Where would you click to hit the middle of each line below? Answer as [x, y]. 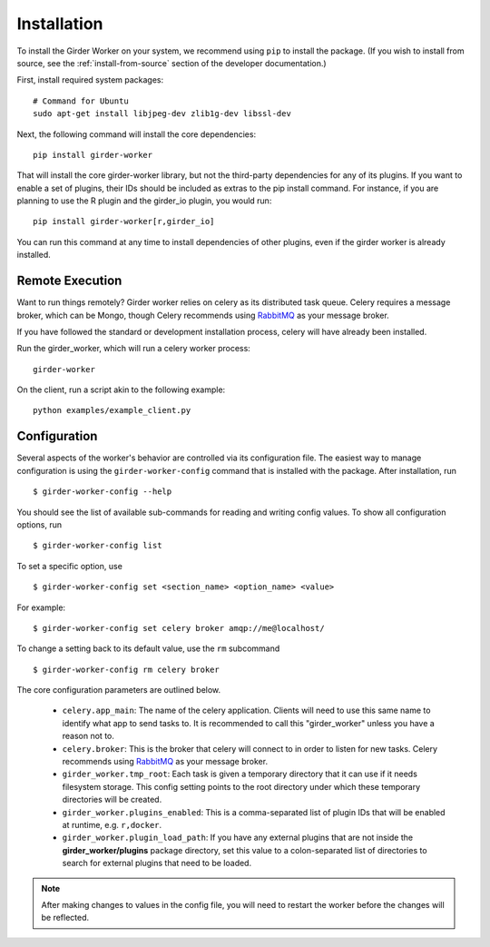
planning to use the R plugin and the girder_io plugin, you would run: [144, 201]
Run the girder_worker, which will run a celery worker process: [134, 349]
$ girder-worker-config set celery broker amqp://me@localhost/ [179, 628]
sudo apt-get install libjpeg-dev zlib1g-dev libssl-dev [162, 114]
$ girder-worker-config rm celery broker [126, 669]
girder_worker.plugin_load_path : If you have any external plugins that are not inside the [237, 838]
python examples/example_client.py [112, 410]
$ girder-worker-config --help [103, 492]
